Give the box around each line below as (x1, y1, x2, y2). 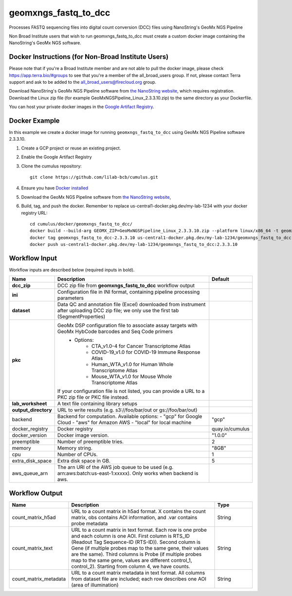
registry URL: (21, 210, 48, 216)
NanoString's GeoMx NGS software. (9, 40, 81, 46)
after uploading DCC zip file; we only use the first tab (57, 307, 179, 314)
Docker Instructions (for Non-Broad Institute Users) (9, 53, 169, 61)
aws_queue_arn (12, 470, 48, 477)
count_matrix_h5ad (12, 514, 56, 521)
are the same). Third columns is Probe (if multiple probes (71, 551, 202, 558)
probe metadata (71, 520, 108, 527)
